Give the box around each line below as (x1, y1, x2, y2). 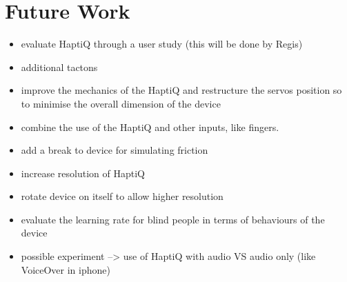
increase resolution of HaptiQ (21, 165, 145, 180)
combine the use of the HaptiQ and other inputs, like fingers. (21, 119, 279, 134)
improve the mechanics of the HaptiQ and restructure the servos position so (21, 83, 342, 97)
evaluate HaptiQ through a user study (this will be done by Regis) (21, 37, 303, 51)
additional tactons (21, 59, 98, 74)
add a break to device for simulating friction (21, 143, 208, 157)
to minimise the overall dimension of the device (21, 96, 221, 110)
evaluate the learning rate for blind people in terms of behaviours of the (21, 212, 325, 226)
